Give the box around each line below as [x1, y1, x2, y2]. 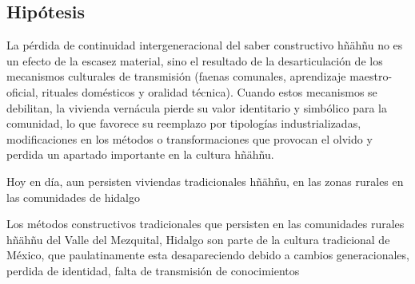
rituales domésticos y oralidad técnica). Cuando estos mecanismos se [42, 83, 377, 100]
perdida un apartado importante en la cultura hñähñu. [6, 146, 274, 163]
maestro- [349, 68, 393, 85]
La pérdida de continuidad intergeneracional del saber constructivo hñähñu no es [6, 37, 403, 53]
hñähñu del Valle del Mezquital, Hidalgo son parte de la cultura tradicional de [6, 231, 390, 247]
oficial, [6, 83, 38, 100]
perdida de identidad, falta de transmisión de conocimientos [6, 262, 300, 278]
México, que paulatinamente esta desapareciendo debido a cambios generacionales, [6, 247, 409, 263]
